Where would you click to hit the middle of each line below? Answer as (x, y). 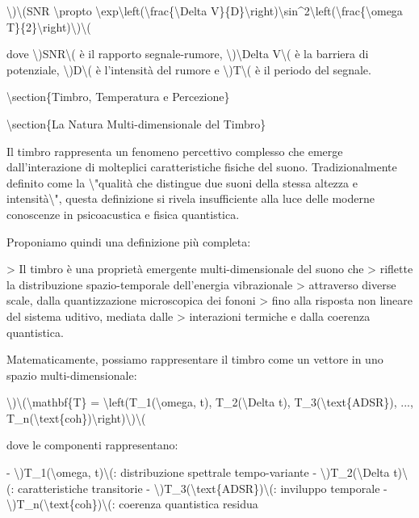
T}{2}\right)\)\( (49, 26)
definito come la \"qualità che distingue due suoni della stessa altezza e (182, 182)
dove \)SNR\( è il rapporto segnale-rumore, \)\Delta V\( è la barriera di (188, 54)
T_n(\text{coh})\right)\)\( (76, 417)
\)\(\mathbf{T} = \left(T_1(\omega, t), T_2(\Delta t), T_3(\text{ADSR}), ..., (210, 402)
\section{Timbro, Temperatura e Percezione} (118, 97)
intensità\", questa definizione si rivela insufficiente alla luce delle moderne (191, 198)
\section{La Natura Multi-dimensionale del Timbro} (136, 123)
